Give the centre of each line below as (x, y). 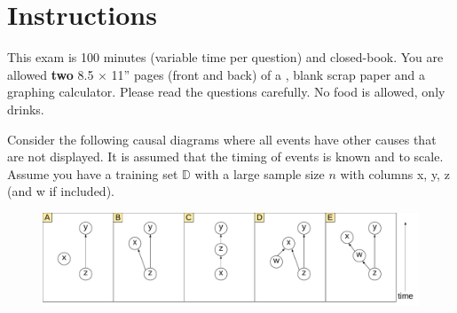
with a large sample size (260, 173)
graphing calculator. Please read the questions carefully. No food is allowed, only (226, 92)
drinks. (26, 109)
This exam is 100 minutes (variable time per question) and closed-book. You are (225, 57)
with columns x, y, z (395, 173)
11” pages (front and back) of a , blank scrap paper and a (268, 74)
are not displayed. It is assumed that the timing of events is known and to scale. (225, 156)
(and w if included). (61, 191)
